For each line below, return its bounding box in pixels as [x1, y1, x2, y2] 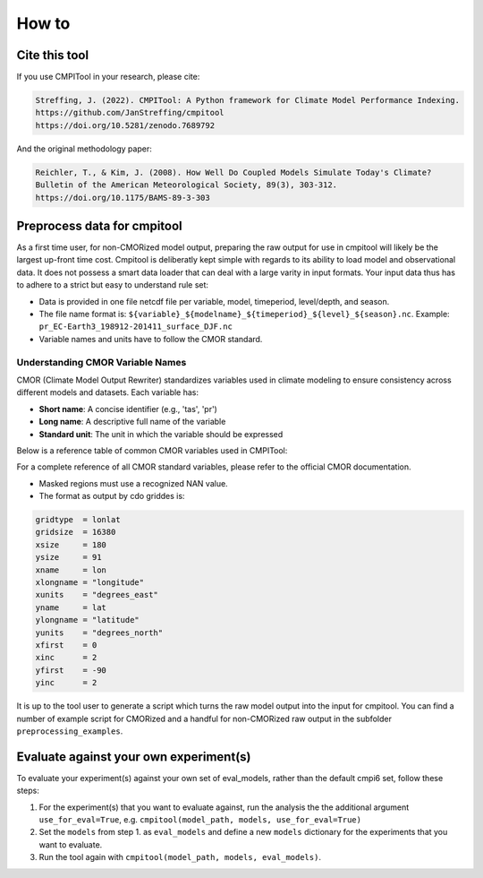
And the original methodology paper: [16, 143, 152, 154]
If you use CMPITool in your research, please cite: [16, 72, 200, 82]
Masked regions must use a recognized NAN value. [38, 478, 228, 488]
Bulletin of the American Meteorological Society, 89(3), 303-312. [35, 180, 338, 190]
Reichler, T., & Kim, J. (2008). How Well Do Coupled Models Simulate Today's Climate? [35, 167, 432, 177]
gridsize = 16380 [35, 527, 116, 538]
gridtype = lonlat [35, 515, 121, 525]
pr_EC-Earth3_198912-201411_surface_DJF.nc [38, 322, 233, 331]
